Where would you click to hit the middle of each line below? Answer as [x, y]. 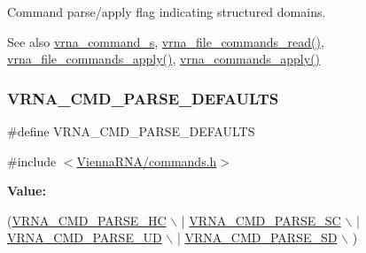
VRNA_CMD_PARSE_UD [85, 238]
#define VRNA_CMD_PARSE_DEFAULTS [131, 131]
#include [32, 161]
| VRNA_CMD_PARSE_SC [261, 220]
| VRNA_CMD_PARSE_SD [257, 238]
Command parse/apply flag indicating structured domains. [167, 11]
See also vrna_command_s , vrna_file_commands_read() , [166, 41]
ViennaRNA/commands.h [147, 161]
